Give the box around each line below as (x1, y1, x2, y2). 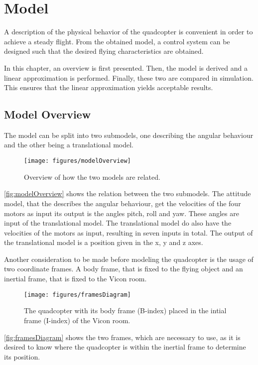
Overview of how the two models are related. (24, 171, 160, 182)
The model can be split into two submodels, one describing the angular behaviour (4, 129, 254, 140)
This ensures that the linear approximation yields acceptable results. (4, 82, 213, 93)
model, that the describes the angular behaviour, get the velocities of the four (4, 198, 241, 208)
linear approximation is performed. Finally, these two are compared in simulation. (4, 72, 254, 83)
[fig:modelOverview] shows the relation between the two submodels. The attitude (4, 188, 251, 199)
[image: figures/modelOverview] (24, 157, 131, 165)
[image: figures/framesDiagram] (24, 291, 131, 298)
